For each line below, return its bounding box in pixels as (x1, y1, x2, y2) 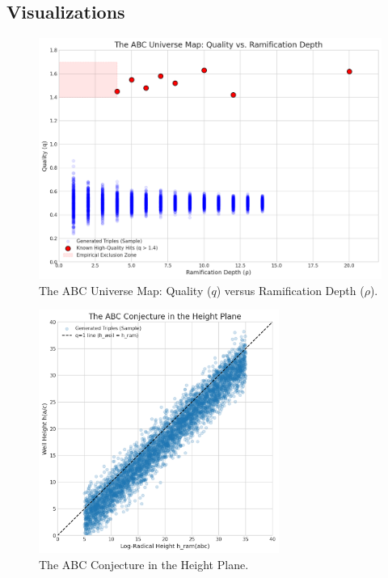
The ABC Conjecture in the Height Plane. (39, 555, 249, 572)
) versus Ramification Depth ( (216, 281, 365, 298)
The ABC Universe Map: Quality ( (39, 281, 212, 298)
